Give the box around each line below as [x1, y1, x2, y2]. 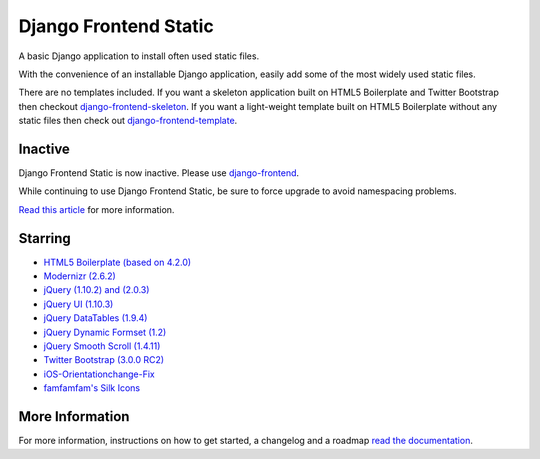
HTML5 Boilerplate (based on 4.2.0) [43, 256, 192, 268]
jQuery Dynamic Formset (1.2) [43, 326, 167, 338]
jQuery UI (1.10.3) [43, 298, 114, 310]
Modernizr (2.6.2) [43, 270, 117, 282]
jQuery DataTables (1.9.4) [43, 312, 148, 324]
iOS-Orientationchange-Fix [43, 368, 155, 380]
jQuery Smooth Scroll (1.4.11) [43, 340, 161, 352]
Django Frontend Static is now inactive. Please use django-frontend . [18, 167, 300, 179]
